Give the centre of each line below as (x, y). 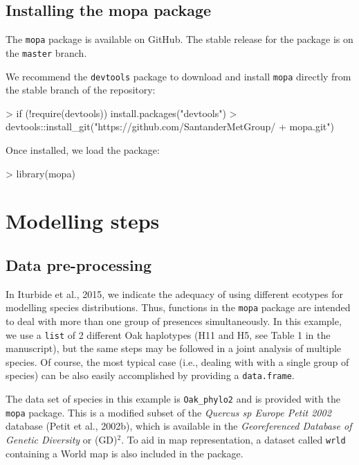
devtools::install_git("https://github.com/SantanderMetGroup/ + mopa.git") (170, 126)
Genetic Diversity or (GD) (62, 439)
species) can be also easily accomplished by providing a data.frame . (150, 375)
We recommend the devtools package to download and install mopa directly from (178, 76)
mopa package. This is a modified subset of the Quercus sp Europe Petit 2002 (168, 412)
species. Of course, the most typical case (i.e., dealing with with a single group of (177, 361)
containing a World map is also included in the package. (125, 453)
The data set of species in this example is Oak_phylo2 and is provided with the (173, 399)
